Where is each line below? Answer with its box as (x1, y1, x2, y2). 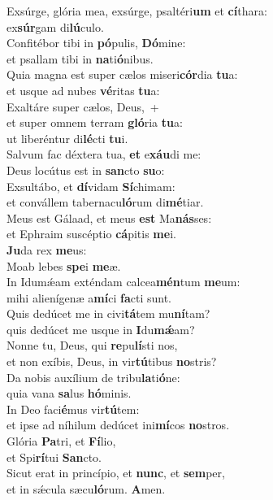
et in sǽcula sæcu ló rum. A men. (6, 480, 166, 497)
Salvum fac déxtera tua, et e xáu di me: (6, 146, 201, 163)
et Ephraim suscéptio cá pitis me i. (6, 225, 176, 242)
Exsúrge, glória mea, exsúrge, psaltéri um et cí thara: (6, 2, 267, 19)
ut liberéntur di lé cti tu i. (6, 129, 128, 146)
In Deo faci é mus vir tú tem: (6, 400, 140, 417)
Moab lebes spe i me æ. (6, 257, 121, 274)
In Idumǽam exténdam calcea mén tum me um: (6, 273, 240, 290)
